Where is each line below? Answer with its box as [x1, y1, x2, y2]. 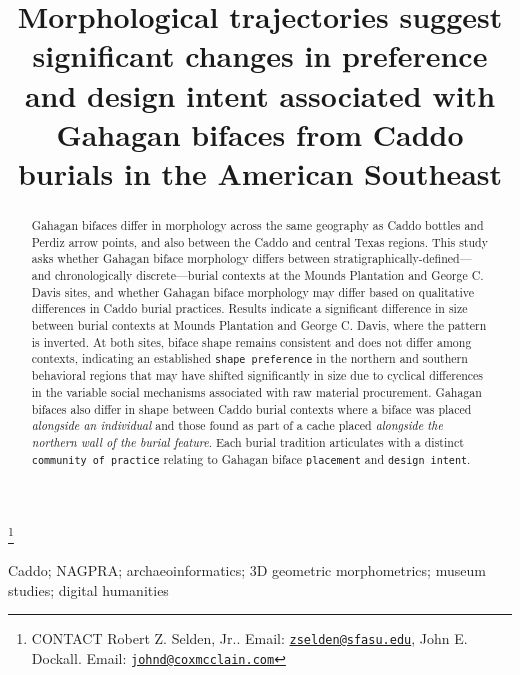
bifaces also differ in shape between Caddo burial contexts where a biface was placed [31, 400, 472, 417]
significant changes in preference [32, 35, 488, 76]
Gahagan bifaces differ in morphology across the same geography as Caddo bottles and [31, 216, 484, 233]
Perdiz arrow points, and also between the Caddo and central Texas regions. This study [31, 233, 488, 250]
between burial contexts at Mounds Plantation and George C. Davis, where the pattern [31, 316, 487, 333]
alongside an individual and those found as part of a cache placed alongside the [31, 417, 443, 434]
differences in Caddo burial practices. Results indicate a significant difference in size [31, 300, 468, 317]
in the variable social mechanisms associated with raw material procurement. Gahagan [31, 383, 482, 400]
